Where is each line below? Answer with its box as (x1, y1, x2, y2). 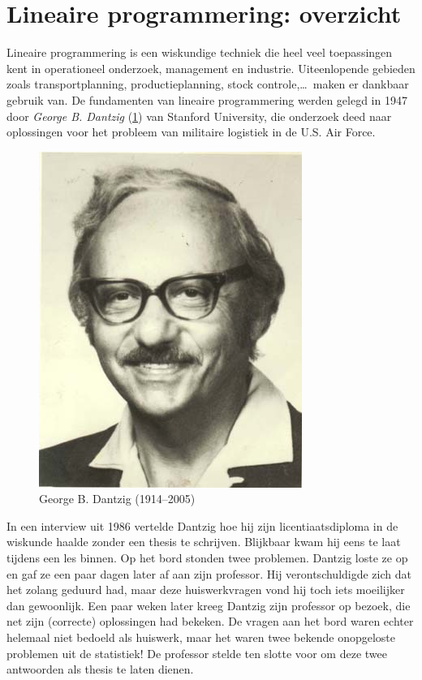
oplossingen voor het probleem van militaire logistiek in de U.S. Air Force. (6, 123, 376, 140)
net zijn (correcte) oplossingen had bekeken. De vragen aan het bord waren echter (6, 613, 414, 630)
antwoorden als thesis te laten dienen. (6, 661, 194, 678)
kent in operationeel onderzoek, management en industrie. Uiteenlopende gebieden (6, 59, 416, 76)
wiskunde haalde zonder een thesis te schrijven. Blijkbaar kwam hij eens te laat (6, 533, 401, 550)
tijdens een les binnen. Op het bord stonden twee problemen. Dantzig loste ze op (6, 549, 408, 566)
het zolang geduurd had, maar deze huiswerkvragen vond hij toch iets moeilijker (6, 581, 405, 598)
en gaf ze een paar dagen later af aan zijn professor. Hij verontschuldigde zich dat (6, 565, 411, 582)
